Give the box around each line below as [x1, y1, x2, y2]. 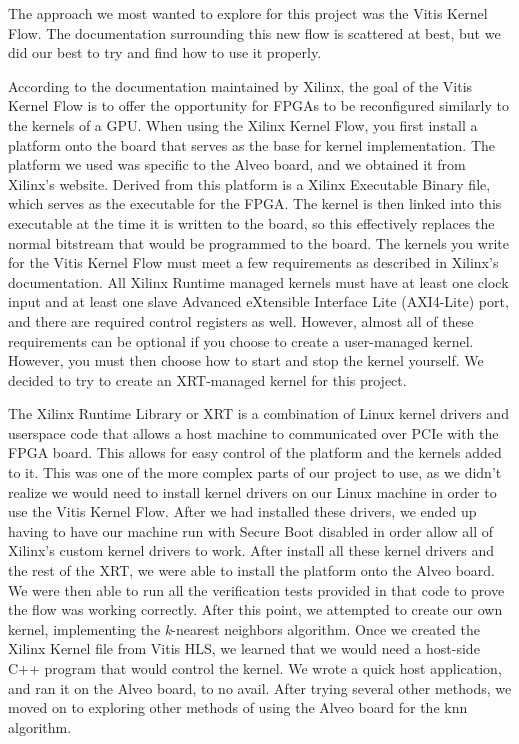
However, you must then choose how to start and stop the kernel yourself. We [8, 350, 484, 371]
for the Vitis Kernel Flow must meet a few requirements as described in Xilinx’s [8, 252, 499, 273]
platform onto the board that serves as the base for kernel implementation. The [8, 134, 495, 155]
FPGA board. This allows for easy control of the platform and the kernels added [8, 442, 502, 463]
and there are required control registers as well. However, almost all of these [8, 310, 474, 331]
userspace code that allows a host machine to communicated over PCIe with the [8, 422, 499, 443]
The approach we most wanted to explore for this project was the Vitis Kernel [8, 3, 488, 23]
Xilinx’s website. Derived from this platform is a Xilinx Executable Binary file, [8, 173, 491, 194]
